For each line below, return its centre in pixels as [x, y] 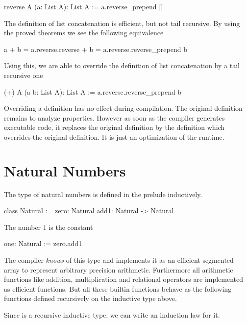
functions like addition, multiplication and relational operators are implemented [124, 279]
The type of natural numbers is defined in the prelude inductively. [103, 194]
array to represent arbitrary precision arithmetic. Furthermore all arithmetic [119, 269]
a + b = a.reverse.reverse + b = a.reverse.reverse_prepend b [96, 49]
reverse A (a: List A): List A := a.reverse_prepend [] [84, 6]
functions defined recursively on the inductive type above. [90, 298]
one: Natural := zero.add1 [43, 243]
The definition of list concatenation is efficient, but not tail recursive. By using [122, 23]
